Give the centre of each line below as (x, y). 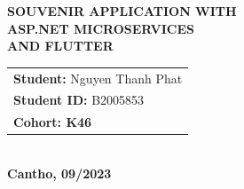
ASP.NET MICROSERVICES (101, 28)
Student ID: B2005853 (79, 100)
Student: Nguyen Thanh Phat (98, 78)
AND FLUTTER (60, 46)
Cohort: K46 (53, 122)
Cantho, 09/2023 (59, 173)
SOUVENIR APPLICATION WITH (122, 11)
